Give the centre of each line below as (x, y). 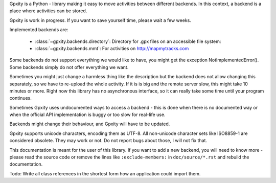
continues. (20, 98)
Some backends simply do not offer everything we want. (69, 67)
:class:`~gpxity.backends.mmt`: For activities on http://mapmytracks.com (112, 48)
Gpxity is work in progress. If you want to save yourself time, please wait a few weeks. (100, 20)
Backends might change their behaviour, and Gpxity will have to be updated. (90, 124)
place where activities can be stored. (48, 11)
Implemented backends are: (39, 30)
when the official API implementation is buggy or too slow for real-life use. (87, 115)
